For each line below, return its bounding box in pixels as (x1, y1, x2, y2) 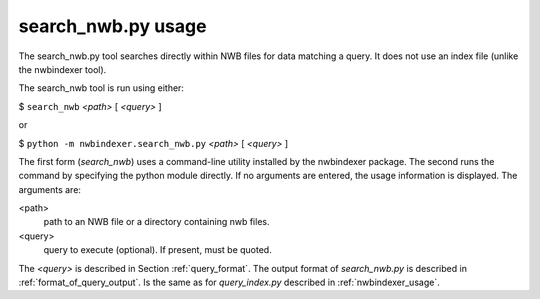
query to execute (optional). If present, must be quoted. (43, 244, 272, 256)
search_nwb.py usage (18, 15, 207, 37)
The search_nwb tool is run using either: (18, 82, 185, 94)
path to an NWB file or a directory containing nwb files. (43, 216, 270, 228)
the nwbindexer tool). (18, 63, 107, 75)
